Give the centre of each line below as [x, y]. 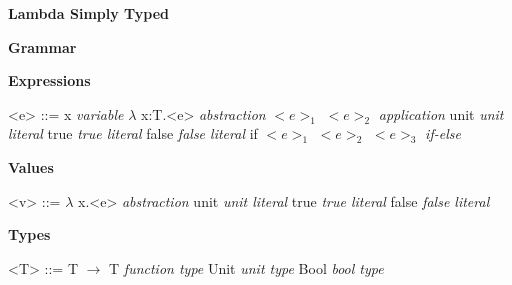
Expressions [49, 80]
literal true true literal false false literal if [133, 133]
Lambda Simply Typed [89, 13]
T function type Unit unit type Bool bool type [246, 267]
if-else [443, 133]
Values [31, 166]
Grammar [42, 46]
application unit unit [441, 113]
